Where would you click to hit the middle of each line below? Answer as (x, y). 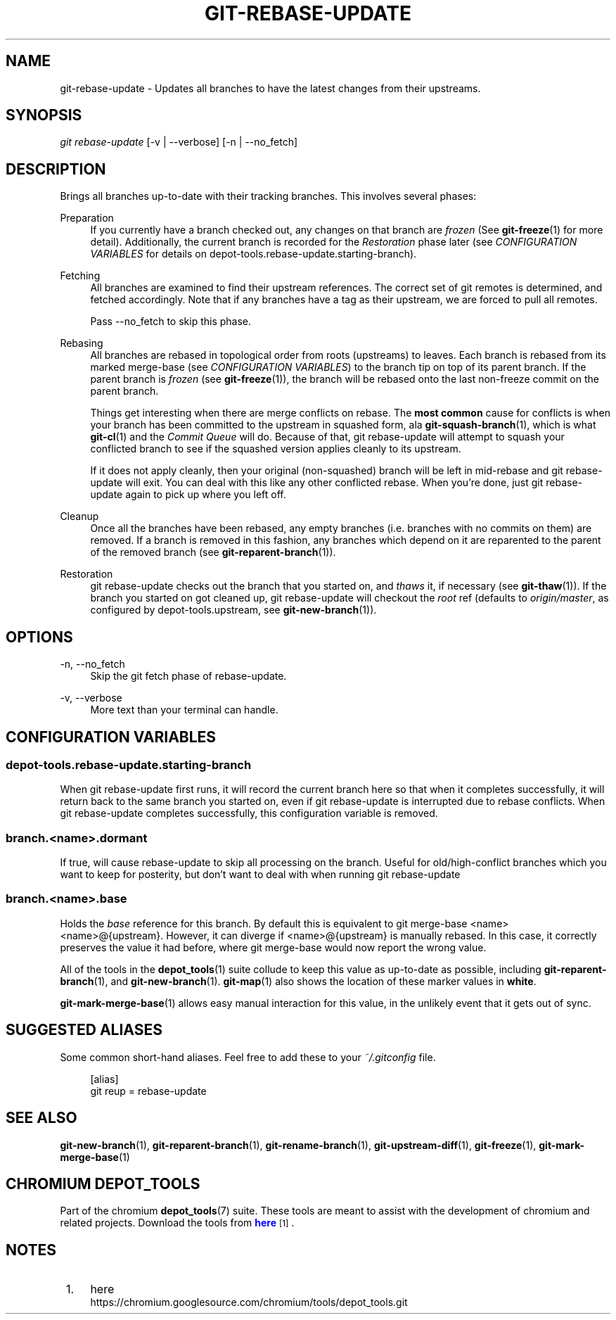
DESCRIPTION (56, 169)
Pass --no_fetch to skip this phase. (171, 322)
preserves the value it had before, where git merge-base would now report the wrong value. (273, 947)
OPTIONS (39, 637)
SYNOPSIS (44, 115)
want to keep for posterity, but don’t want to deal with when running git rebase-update (260, 875)
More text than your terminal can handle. (184, 710)
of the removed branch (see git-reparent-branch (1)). (213, 552)
